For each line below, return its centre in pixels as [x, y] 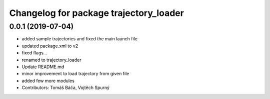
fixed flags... [34, 53]
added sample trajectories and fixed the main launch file [79, 39]
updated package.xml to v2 [50, 46]
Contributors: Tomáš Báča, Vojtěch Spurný [66, 88]
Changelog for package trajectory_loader [97, 13]
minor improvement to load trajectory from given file [75, 74]
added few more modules [48, 81]
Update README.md [43, 67]
